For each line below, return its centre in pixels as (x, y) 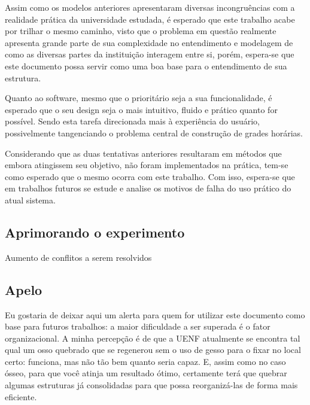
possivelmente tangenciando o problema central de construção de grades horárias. (154, 133)
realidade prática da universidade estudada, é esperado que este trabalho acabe (150, 19)
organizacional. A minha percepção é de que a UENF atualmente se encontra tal (153, 338)
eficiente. (21, 396)
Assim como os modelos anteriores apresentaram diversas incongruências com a (150, 7)
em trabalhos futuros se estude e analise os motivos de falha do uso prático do (148, 188)
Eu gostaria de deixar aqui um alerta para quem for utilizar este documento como (155, 314)
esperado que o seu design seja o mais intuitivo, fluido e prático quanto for (141, 109)
